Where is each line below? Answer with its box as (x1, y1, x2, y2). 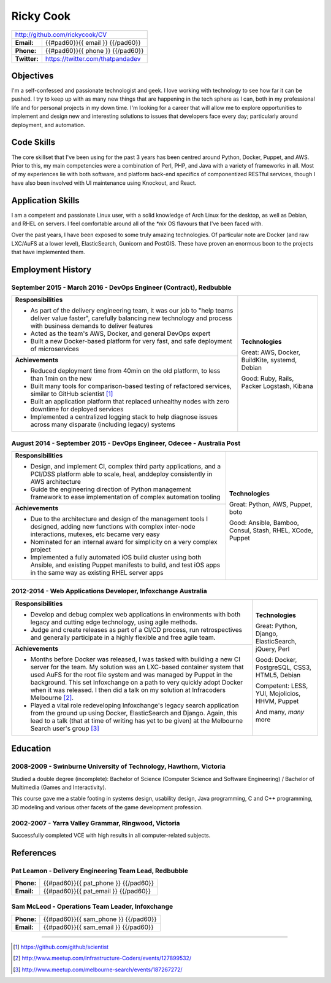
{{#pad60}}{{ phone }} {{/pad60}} (45, 46, 144, 55)
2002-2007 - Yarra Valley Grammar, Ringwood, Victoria (11, 818, 180, 827)
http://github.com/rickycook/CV (15, 30, 107, 39)
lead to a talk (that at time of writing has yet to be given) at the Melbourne (30, 716, 243, 725)
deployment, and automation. (11, 121, 86, 128)
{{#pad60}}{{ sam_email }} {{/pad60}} (43, 923, 154, 931)
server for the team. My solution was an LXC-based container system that (30, 662, 244, 671)
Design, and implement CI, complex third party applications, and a (30, 462, 221, 471)
